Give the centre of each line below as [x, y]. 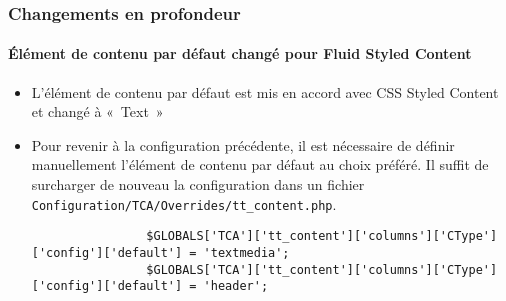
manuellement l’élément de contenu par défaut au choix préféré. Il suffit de [260, 164]
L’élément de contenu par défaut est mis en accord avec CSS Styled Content [265, 91]
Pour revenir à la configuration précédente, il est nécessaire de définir [243, 144]
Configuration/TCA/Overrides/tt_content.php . [184, 203]
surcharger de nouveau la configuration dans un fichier [198, 184]
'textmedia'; [246, 252]
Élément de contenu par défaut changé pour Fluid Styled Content [240, 53]
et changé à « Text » [97, 111]
